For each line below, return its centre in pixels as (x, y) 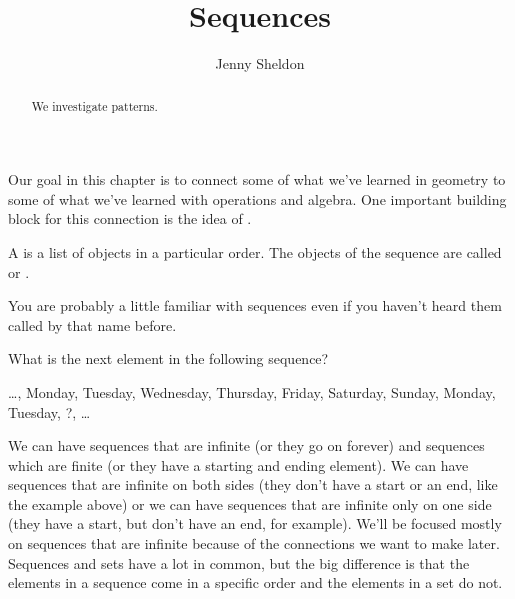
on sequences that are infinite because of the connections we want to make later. (254, 543)
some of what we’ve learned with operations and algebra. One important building (257, 198)
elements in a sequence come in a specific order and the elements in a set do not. (255, 582)
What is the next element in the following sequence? (168, 358)
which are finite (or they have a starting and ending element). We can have (238, 464)
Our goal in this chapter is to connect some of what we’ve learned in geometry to (257, 179)
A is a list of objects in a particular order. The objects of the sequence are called (255, 251)
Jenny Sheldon (260, 63)
